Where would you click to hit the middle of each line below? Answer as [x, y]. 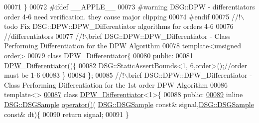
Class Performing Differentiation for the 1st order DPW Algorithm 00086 [116, 84]
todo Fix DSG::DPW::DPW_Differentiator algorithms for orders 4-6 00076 [119, 26]
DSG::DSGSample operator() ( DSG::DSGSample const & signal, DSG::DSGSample [129, 104]
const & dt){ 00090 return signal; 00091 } [66, 114]
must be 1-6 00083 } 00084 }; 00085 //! [64, 75]
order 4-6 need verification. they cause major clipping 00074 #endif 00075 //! [122, 16]
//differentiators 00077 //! [44, 36]
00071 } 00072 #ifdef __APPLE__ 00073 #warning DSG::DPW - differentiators [129, 6]
